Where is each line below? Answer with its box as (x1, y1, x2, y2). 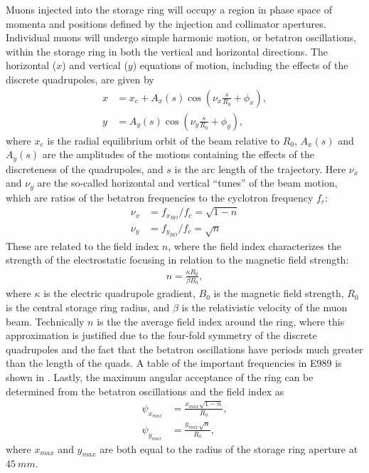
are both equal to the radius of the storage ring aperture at (100, 441, 358, 456)
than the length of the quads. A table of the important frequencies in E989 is (6, 355, 342, 370)
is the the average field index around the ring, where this (97, 313, 345, 328)
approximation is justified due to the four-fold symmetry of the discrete (6, 328, 317, 343)
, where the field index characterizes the (168, 238, 341, 253)
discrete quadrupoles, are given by (6, 71, 154, 86)
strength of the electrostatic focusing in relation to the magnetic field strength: (6, 252, 349, 267)
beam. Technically (6, 313, 85, 328)
